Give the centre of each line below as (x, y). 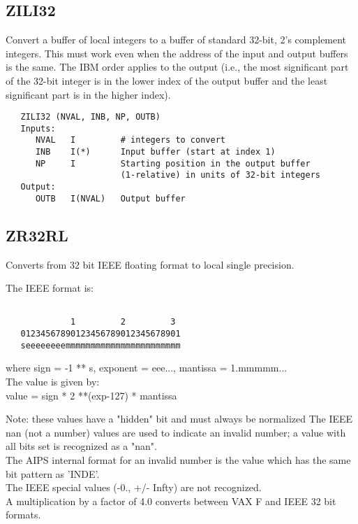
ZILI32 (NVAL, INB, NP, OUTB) (90, 117)
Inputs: (38, 128)
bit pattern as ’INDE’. (53, 473)
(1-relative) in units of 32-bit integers (221, 175)
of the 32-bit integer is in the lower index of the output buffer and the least (167, 80)
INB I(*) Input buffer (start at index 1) (155, 152)
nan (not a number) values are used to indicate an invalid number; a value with (176, 432)
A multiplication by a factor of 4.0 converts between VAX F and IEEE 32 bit (171, 501)
